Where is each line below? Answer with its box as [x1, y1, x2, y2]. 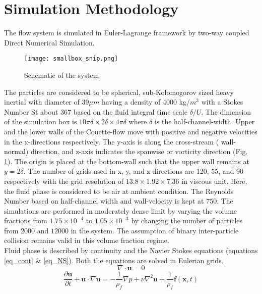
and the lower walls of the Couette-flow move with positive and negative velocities [4, 126, 257, 136]
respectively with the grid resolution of [4, 175, 124, 186]
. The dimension [201, 106, 251, 117]
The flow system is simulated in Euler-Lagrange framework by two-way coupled [4, 27, 249, 38]
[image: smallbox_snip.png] [24, 55, 118, 63]
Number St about [4, 106, 58, 117]
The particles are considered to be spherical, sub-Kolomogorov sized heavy [4, 86, 234, 97]
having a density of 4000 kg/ [101, 96, 190, 107]
